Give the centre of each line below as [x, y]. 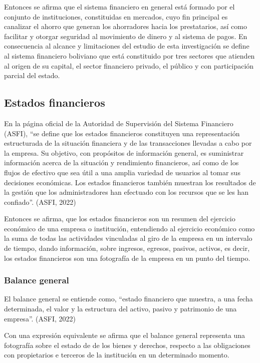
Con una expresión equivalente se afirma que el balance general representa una [125, 335]
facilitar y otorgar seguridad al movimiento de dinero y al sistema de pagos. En [126, 36]
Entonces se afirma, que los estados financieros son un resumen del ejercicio [120, 219]
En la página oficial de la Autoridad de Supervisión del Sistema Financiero [119, 123]
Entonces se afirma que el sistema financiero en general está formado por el [119, 7]
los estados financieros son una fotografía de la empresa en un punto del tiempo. [127, 258]
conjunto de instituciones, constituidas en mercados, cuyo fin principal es [116, 16]
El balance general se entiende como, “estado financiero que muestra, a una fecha [128, 299]
